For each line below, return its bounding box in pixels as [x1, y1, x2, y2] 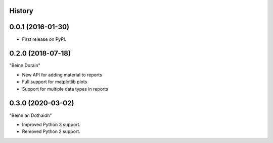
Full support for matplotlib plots [22, 79, 87, 85]
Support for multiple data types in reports [22, 86, 109, 92]
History [9, 7, 34, 15]
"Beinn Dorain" [9, 62, 40, 68]
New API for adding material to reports [22, 71, 102, 78]
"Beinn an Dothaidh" [9, 112, 52, 118]
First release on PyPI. [22, 36, 67, 42]
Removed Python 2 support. [22, 128, 80, 134]
